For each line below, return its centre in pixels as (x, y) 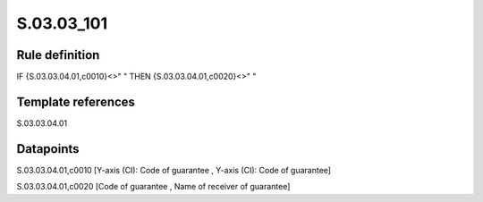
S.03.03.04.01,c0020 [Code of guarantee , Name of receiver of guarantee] (153, 187)
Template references (76, 101)
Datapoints (48, 149)
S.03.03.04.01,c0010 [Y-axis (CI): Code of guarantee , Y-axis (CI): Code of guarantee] (174, 170)
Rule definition (58, 55)
